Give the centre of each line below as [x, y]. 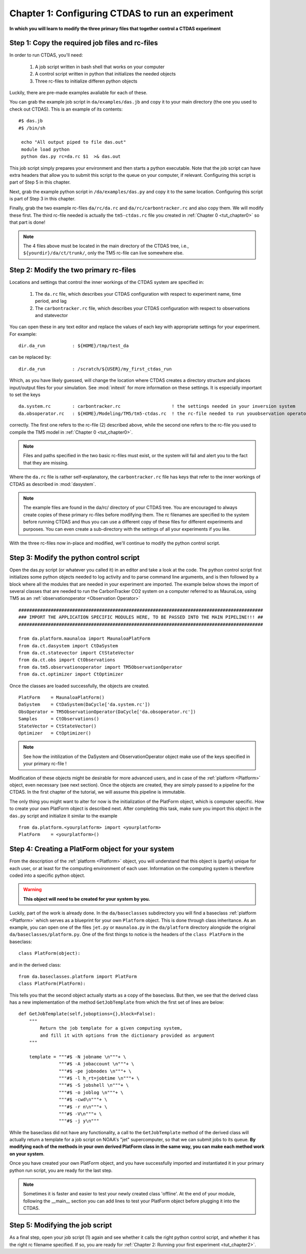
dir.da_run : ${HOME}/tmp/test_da [74, 346]
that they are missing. [46, 463]
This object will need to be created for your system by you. [87, 899]
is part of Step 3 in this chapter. [43, 199]
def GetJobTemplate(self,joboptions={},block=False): [87, 1014]
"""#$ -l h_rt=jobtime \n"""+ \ [99, 1078]
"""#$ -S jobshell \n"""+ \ [94, 1085]
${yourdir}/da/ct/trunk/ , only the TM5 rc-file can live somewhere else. [104, 253]
